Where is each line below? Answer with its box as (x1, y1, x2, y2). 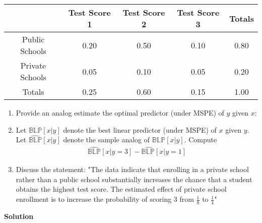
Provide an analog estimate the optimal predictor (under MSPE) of (16, 107, 224, 118)
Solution (4, 210, 34, 221)
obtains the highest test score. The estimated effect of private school (16, 184, 227, 194)
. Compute (184, 134, 217, 145)
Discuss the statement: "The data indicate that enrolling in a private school (16, 164, 249, 175)
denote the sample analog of (63, 134, 150, 145)
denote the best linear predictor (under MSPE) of (63, 124, 217, 135)
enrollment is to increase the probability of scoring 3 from (16, 194, 194, 204)
